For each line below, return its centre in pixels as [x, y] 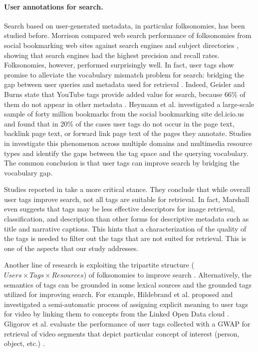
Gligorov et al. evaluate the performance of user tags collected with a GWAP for [127, 324]
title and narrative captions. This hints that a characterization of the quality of [125, 228]
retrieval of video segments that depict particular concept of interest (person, [122, 333]
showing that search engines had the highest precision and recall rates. [112, 55]
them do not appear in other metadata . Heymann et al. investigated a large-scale [129, 104]
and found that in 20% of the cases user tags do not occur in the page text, [119, 123]
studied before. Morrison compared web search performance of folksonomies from [128, 35]
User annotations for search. [54, 6]
